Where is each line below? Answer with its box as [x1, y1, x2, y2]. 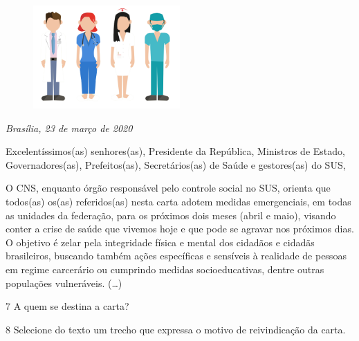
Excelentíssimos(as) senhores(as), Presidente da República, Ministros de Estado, [6, 144, 345, 158]
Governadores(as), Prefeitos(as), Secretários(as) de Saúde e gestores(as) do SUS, [6, 157, 346, 172]
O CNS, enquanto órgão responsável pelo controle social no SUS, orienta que [6, 181, 331, 195]
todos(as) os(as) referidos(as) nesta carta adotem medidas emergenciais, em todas [6, 194, 351, 208]
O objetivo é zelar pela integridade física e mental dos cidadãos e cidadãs [6, 234, 315, 249]
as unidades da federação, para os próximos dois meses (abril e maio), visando [6, 208, 336, 222]
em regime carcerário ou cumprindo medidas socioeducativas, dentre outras [6, 261, 324, 276]
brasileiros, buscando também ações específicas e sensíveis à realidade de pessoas [6, 248, 347, 263]
